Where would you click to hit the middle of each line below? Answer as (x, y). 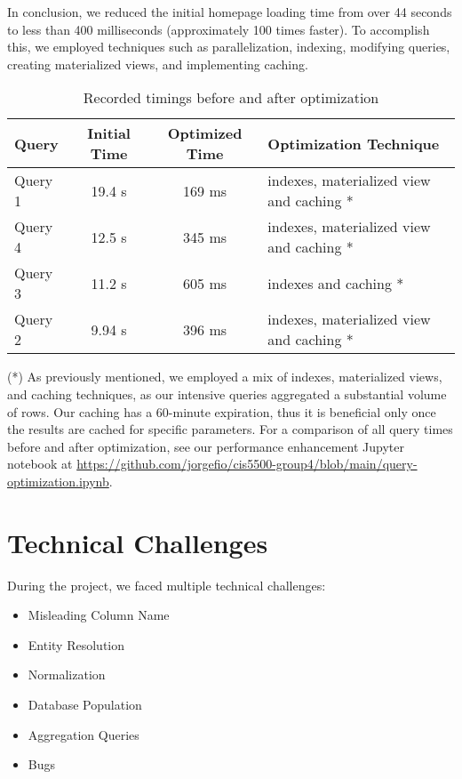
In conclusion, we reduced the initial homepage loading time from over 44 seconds (230, 12)
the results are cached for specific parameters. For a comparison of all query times (230, 429)
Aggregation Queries (84, 734)
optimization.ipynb (58, 481)
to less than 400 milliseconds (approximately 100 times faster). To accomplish (219, 29)
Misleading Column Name (99, 615)
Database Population (85, 705)
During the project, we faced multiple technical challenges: (167, 585)
